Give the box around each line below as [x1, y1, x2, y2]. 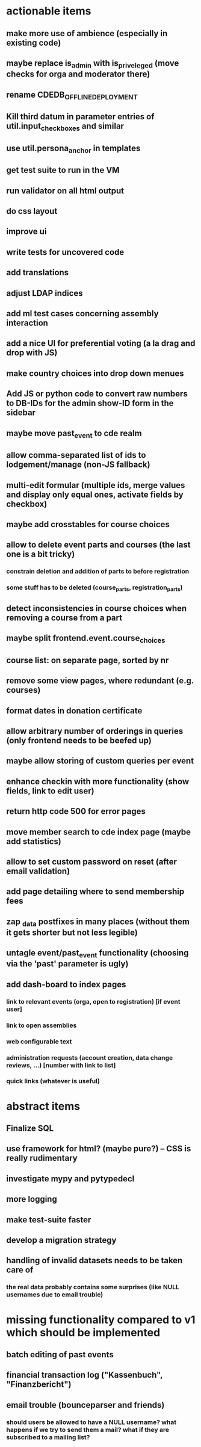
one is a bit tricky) [6, 549, 75, 560]
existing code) [6, 37, 61, 48]
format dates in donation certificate [6, 705, 143, 716]
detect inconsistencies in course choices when [6, 603, 187, 613]
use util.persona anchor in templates [6, 143, 141, 155]
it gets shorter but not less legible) [6, 927, 138, 937]
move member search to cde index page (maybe [6, 827, 191, 837]
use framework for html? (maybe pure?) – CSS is [6, 1143, 191, 1154]
